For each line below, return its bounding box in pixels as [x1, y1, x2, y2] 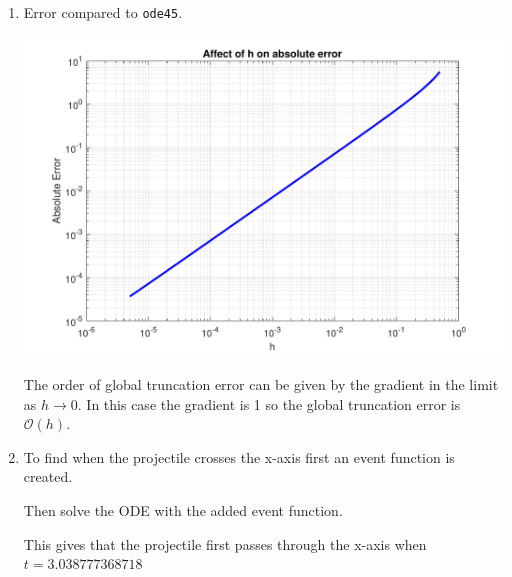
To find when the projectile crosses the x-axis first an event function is [23, 446, 455, 467]
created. [23, 466, 73, 487]
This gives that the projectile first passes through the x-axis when [23, 533, 427, 554]
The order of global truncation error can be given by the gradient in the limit [23, 374, 499, 395]
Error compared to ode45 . [23, 2, 183, 22]
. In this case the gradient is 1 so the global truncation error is [77, 393, 461, 414]
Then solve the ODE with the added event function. [23, 500, 343, 521]
